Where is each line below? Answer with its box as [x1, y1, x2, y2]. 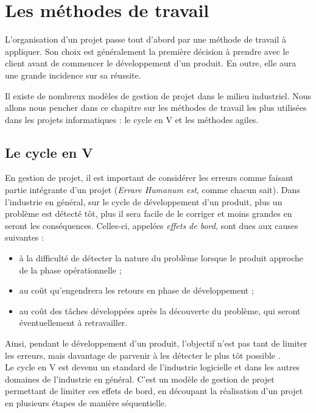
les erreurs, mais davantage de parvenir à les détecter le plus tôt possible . [5, 348, 281, 361]
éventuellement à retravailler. [19, 316, 128, 329]
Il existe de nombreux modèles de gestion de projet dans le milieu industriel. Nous [5, 89, 312, 102]
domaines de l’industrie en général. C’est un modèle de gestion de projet [5, 372, 275, 385]
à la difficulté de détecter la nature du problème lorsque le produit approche [19, 252, 304, 264]
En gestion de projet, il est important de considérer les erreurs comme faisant [5, 171, 293, 184]
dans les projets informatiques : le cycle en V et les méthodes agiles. [5, 113, 259, 125]
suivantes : [5, 231, 44, 244]
